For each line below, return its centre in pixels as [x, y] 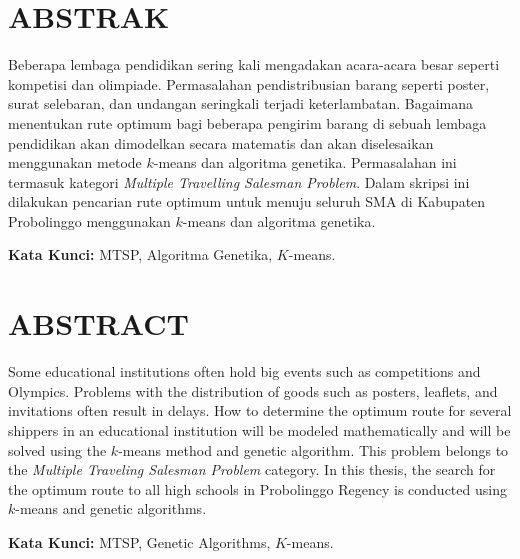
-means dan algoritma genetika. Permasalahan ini [305, 162]
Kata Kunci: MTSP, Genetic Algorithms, [139, 541]
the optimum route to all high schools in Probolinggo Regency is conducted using [257, 488]
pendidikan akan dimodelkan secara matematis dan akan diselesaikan [221, 142]
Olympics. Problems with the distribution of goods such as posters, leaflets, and [253, 390]
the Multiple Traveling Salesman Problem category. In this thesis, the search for [252, 469]
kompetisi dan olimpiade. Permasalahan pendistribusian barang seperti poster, [249, 83]
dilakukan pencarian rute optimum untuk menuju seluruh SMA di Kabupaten [247, 201]
